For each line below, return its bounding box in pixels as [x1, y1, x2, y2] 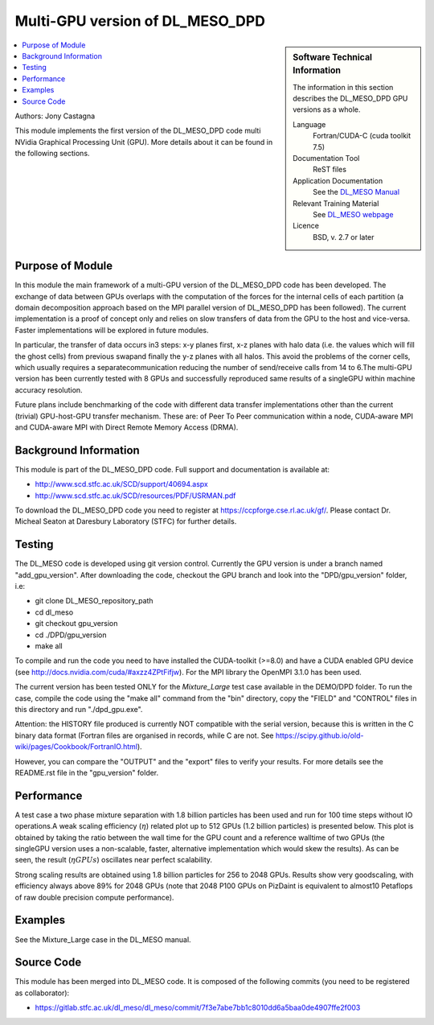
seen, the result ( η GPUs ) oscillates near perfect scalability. [14, 855, 213, 865]
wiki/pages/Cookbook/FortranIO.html [14, 742, 138, 751]
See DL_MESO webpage [313, 209, 394, 219]
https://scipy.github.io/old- [275, 731, 364, 740]
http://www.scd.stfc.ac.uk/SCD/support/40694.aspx [35, 480, 208, 489]
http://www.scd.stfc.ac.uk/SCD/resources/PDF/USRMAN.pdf [35, 491, 236, 500]
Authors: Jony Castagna [14, 111, 96, 121]
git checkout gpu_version [35, 619, 118, 628]
